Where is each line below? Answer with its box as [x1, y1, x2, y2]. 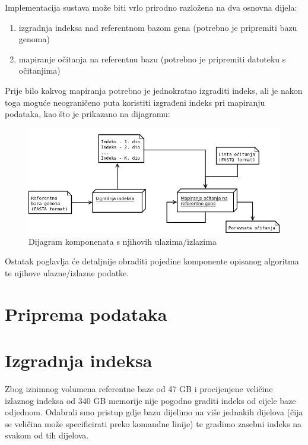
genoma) [18, 33, 50, 45]
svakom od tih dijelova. [5, 429, 89, 441]
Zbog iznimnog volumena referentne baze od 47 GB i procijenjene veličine [5, 383, 273, 395]
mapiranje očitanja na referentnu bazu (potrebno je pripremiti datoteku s [18, 52, 286, 65]
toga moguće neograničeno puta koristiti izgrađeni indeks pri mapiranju [5, 96, 265, 108]
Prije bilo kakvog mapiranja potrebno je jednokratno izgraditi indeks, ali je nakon [5, 84, 303, 96]
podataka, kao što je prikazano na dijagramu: [5, 108, 170, 120]
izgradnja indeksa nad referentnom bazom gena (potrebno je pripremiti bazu [18, 21, 297, 33]
